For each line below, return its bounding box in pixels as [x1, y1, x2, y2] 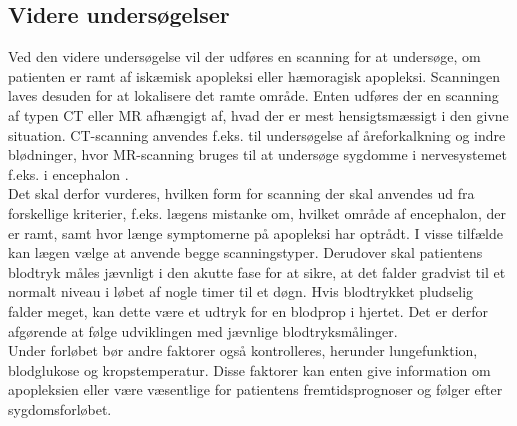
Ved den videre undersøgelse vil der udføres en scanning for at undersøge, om [8, 46, 481, 67]
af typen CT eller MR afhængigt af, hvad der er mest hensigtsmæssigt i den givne [8, 104, 509, 125]
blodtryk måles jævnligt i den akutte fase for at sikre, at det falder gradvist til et [8, 261, 506, 282]
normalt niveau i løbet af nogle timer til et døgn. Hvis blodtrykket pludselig [8, 281, 474, 302]
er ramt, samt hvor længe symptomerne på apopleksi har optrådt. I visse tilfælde [8, 222, 503, 243]
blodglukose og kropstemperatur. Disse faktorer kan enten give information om [8, 359, 491, 380]
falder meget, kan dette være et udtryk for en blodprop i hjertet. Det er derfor [8, 300, 489, 321]
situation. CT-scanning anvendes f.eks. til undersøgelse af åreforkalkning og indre [8, 124, 506, 145]
